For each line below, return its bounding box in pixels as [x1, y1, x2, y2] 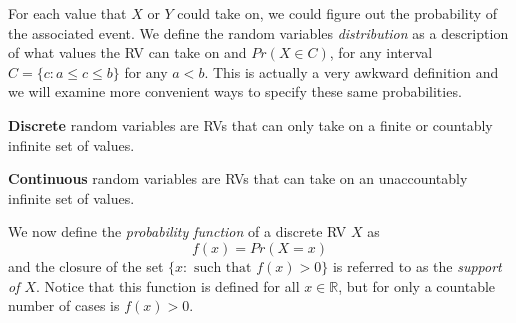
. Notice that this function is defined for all [36, 275, 300, 296]
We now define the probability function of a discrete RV [8, 221, 347, 242]
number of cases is [8, 295, 120, 316]
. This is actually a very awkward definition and [204, 61, 499, 82]
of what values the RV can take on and [8, 42, 247, 63]
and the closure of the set [8, 255, 164, 276]
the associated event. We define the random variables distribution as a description [8, 22, 509, 43]
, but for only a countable [338, 275, 496, 296]
